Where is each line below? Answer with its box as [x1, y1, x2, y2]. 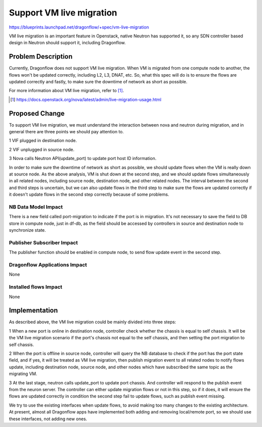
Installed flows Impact [9, 284, 63, 290]
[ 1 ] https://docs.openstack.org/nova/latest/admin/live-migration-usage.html [10, 96, 162, 102]
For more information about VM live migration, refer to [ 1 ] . [9, 88, 124, 94]
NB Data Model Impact [9, 204, 63, 210]
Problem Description [9, 52, 73, 61]
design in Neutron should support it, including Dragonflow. [9, 40, 126, 46]
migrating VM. [9, 371, 37, 377]
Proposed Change [9, 109, 65, 117]
